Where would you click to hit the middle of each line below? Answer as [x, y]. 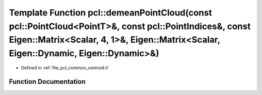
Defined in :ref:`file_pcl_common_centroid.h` [65, 67]
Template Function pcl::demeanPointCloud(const [110, 13]
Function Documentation [47, 82]
